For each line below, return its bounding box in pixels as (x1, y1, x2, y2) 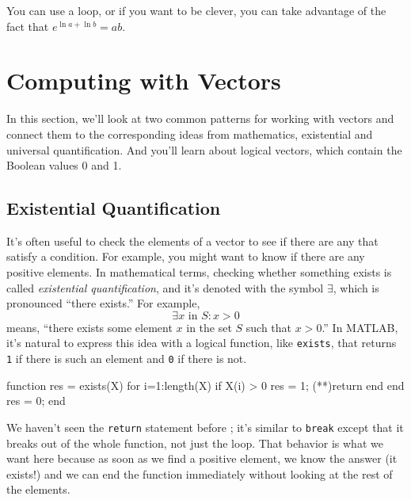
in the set (186, 319, 232, 335)
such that (245, 319, 292, 335)
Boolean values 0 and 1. (6, 157, 122, 174)
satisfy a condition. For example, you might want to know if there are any (6, 248, 365, 265)
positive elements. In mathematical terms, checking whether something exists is (6, 264, 392, 281)
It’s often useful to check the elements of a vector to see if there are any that (6, 232, 379, 249)
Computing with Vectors (6, 64, 281, 97)
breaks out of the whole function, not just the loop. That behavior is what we (6, 434, 383, 451)
